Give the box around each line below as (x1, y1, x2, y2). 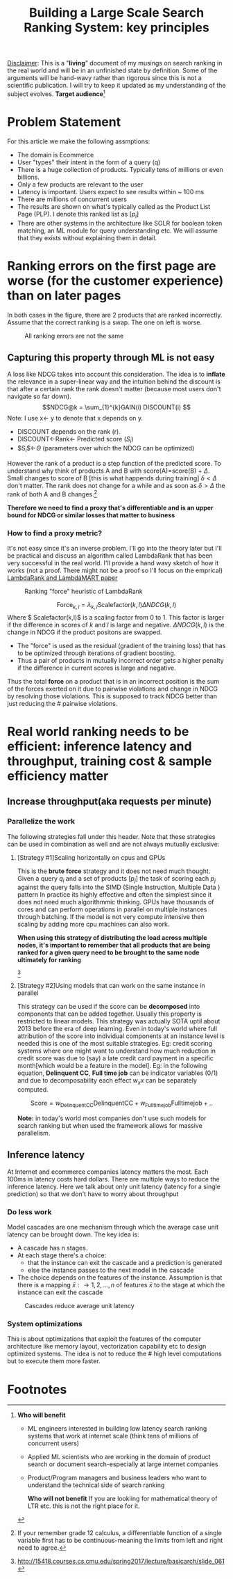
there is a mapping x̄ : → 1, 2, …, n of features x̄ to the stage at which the (17, 1281, 225, 1289)
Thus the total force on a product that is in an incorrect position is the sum (7, 677, 220, 685)
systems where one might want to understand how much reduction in (17, 1046, 216, 1055)
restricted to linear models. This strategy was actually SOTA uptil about (17, 1017, 221, 1026)
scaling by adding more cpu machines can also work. (17, 920, 170, 929)
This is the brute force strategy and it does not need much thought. (17, 867, 211, 875)
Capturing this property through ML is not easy (7, 352, 215, 363)
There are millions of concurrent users (17, 195, 127, 203)
